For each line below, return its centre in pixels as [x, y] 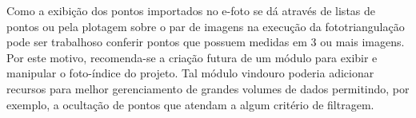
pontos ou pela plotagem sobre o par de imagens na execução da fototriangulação [206, 26]
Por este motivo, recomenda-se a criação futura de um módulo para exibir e [192, 57]
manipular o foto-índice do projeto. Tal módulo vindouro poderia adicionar [190, 73]
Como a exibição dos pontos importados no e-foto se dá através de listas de [191, 10]
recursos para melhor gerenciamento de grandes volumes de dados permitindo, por [208, 88]
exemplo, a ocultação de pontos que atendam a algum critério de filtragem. [190, 104]
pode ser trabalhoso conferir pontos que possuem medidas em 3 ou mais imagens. [206, 42]
